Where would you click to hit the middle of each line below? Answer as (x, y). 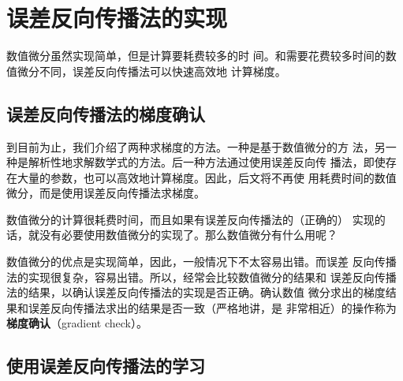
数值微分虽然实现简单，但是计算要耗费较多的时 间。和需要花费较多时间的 (196, 56)
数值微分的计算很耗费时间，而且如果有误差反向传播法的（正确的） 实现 (190, 219)
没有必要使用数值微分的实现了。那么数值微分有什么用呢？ (188, 235)
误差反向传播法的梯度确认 (106, 113)
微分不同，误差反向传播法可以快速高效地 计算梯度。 (151, 71)
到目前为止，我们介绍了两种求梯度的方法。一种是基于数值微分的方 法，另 (196, 146)
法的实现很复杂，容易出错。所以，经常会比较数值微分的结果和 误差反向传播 (201, 276)
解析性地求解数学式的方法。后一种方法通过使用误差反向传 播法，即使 (207, 162)
